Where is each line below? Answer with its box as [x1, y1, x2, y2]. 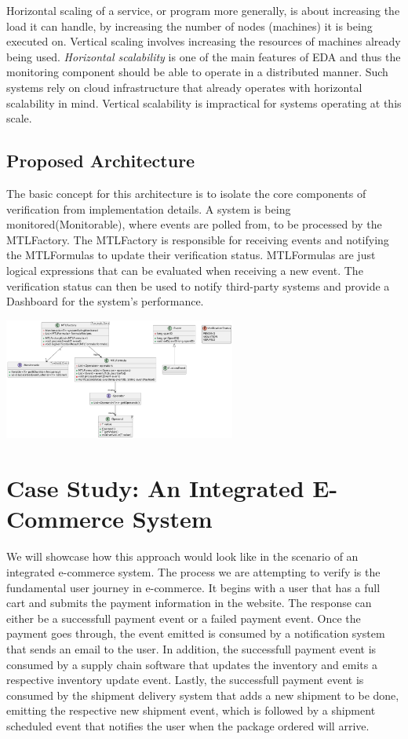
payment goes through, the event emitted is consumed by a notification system [6, 625, 385, 642]
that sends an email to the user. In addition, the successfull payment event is [6, 640, 377, 657]
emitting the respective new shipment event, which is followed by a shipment [6, 702, 376, 719]
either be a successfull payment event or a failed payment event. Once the [6, 609, 361, 626]
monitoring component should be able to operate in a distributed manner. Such [6, 64, 388, 80]
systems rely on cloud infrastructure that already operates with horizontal [6, 79, 362, 95]
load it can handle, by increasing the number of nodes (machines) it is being [6, 17, 373, 34]
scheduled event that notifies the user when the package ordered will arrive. [6, 717, 370, 734]
